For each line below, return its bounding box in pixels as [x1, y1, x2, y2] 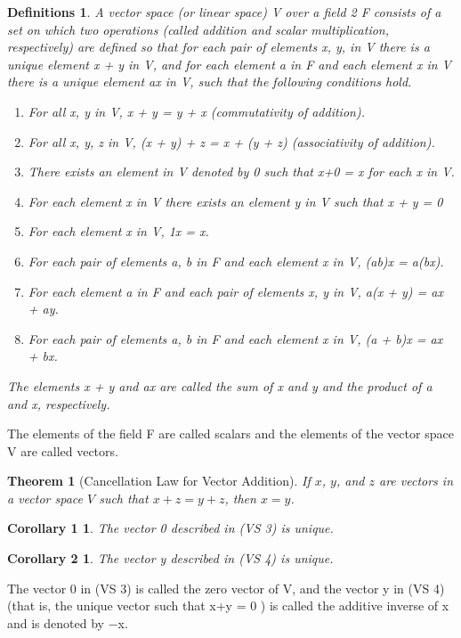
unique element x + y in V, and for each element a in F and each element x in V [7, 54, 452, 73]
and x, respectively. [7, 394, 110, 413]
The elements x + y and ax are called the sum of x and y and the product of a [7, 376, 433, 395]
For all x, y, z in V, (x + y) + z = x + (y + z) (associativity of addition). [28, 132, 435, 151]
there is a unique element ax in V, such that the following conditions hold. [7, 72, 412, 91]
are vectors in [378, 471, 454, 490]
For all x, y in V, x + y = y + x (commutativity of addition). [28, 102, 365, 120]
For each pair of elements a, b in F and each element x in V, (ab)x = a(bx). [28, 251, 444, 270]
